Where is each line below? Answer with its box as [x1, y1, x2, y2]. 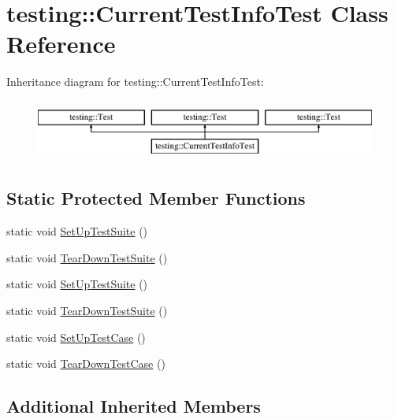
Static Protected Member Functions [6, 186, 306, 210]
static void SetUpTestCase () [6, 328, 146, 345]
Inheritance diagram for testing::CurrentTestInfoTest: [6, 73, 264, 90]
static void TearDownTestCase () [6, 355, 165, 372]
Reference [6, 28, 116, 60]
